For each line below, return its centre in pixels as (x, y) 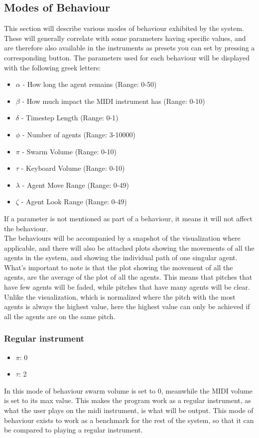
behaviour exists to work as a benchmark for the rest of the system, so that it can (129, 420)
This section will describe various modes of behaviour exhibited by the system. (124, 28)
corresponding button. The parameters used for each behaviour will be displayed (127, 57)
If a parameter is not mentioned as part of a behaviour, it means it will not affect (128, 218)
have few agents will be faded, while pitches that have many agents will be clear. (127, 287)
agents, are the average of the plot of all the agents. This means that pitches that (128, 277)
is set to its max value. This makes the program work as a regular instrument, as (128, 400)
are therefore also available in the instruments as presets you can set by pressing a (129, 48)
